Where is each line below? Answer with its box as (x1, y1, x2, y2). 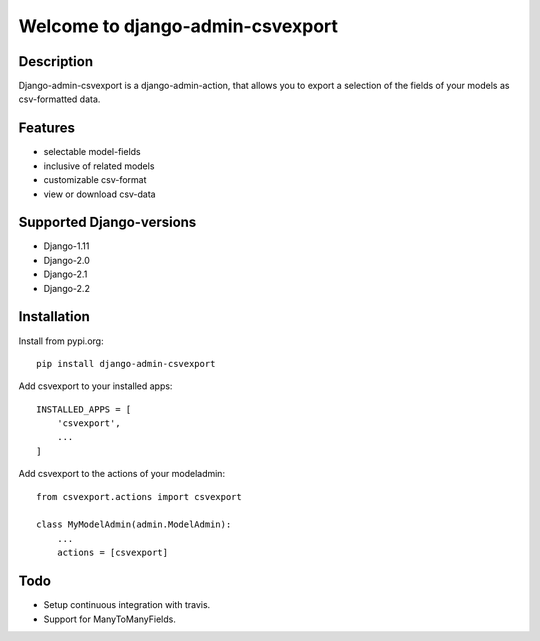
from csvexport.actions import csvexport (36, 491, 242, 502)
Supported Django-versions (18, 214, 197, 231)
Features (18, 120, 75, 137)
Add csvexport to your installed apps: (18, 380, 173, 392)
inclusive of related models (43, 160, 155, 172)
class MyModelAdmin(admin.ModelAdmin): (36, 519, 232, 530)
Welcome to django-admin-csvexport (18, 15, 339, 37)
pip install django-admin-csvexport (36, 358, 216, 369)
